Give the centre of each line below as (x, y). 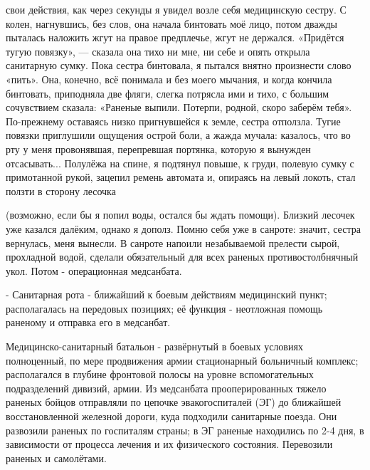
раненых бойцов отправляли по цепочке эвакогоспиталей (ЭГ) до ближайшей (174, 402)
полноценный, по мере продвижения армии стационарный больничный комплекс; (182, 360)
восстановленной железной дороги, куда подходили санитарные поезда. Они (171, 416)
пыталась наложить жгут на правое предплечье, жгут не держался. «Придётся (175, 37)
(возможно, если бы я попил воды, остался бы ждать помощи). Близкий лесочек (180, 215)
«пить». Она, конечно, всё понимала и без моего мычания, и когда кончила (169, 79)
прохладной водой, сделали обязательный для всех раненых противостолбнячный (182, 257)
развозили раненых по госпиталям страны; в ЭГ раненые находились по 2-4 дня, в (185, 430)
